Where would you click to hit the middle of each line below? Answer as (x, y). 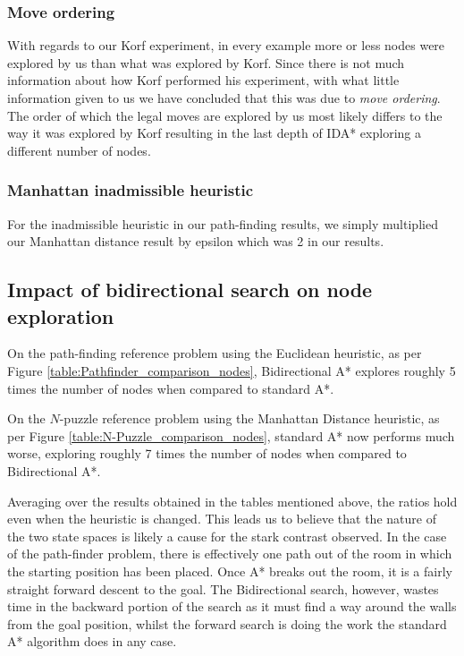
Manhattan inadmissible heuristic (131, 190)
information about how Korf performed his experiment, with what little (203, 80)
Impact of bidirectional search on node (190, 290)
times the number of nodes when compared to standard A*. (171, 388)
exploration (61, 315)
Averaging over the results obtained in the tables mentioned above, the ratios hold (232, 501)
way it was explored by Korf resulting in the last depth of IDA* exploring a (214, 133)
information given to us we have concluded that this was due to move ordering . (224, 98)
